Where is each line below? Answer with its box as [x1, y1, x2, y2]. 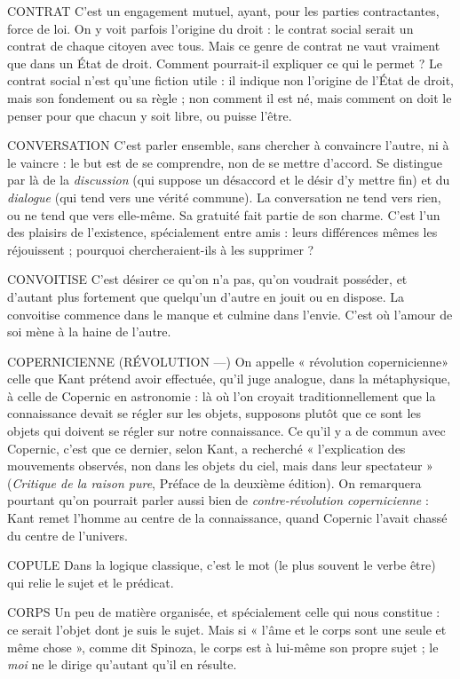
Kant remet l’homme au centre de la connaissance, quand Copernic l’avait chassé [7, 509, 448, 527]
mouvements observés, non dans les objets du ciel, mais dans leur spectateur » [7, 456, 433, 475]
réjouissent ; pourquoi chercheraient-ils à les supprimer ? [7, 240, 314, 258]
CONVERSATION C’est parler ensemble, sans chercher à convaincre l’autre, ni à [7, 136, 449, 154]
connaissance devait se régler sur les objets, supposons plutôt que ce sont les [7, 404, 422, 422]
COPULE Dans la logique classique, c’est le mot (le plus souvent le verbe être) [7, 556, 436, 574]
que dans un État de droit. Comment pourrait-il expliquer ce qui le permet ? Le [7, 53, 442, 72]
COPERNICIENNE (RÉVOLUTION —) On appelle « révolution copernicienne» [7, 351, 449, 370]
